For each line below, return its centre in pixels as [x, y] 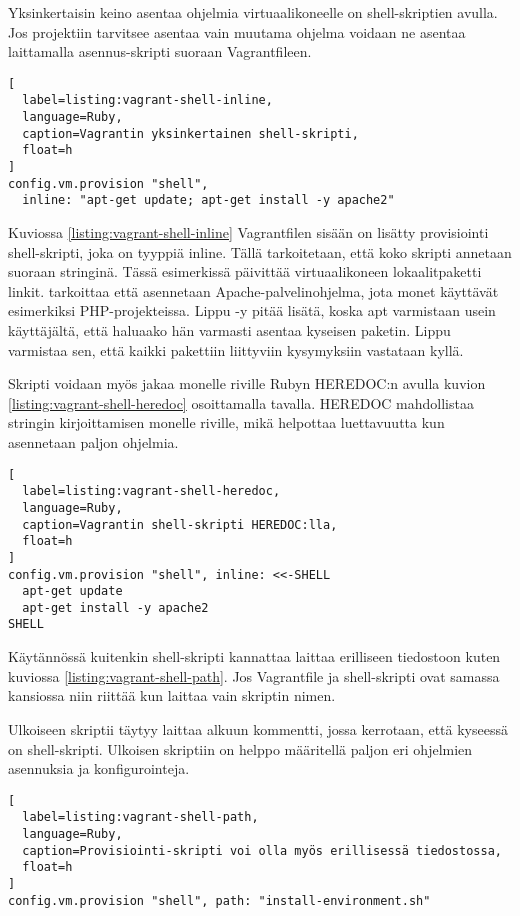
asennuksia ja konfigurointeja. [99, 768]
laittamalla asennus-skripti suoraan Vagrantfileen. [160, 51]
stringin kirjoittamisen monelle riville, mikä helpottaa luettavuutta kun [226, 422]
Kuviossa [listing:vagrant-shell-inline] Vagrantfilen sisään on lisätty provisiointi [248, 232]
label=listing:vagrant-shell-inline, [147, 100]
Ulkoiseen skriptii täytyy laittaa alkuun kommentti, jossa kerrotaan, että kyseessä [258, 728]
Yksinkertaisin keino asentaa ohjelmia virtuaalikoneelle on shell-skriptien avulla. [253, 12]
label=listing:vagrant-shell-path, [140, 817]
